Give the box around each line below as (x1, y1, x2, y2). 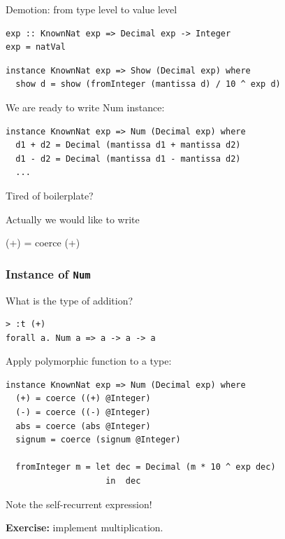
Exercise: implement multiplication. (6, 520, 163, 535)
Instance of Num (6, 265, 91, 282)
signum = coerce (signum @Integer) (15, 435, 181, 445)
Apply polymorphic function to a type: (6, 353, 172, 368)
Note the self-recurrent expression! (6, 496, 152, 511)
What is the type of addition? (6, 293, 133, 307)
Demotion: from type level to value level (6, 2, 177, 16)
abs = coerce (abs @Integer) (15, 421, 151, 431)
